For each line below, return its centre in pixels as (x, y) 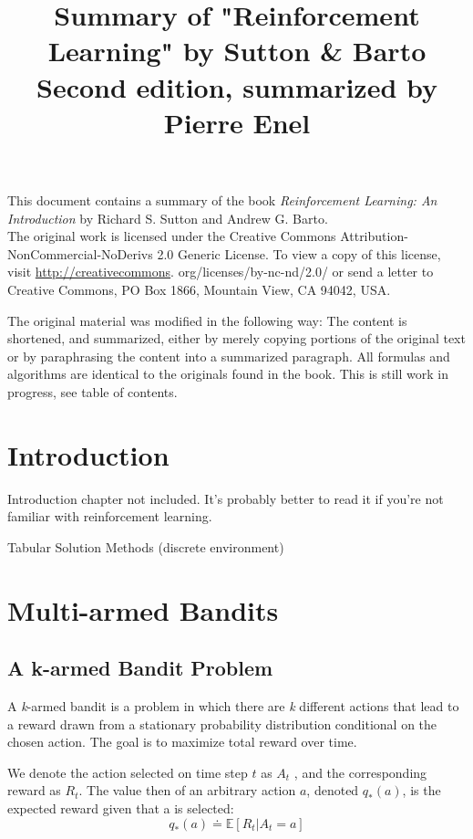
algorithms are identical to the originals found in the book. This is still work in (228, 374)
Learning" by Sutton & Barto (237, 51)
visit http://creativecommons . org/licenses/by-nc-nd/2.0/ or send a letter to (221, 272)
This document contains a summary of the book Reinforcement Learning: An (222, 199)
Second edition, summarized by (237, 86)
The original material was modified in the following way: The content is (207, 320)
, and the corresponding (360, 772)
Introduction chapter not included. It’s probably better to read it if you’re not (226, 498)
